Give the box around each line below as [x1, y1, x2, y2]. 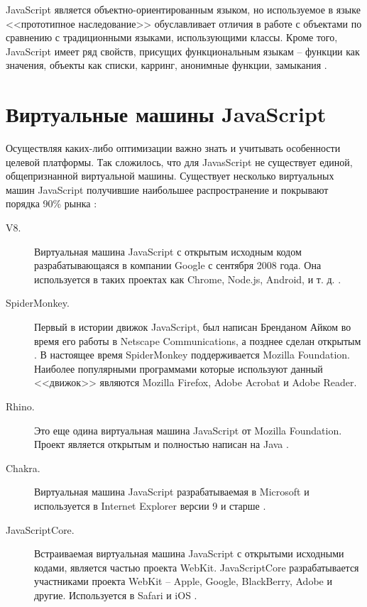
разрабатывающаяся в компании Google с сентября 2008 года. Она [34, 258, 322, 273]
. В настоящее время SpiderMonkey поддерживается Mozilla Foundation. [34, 347, 350, 362]
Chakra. [6, 460, 40, 475]
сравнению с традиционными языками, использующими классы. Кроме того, [6, 30, 338, 45]
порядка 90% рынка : [6, 196, 97, 211]
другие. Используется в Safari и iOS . [34, 587, 197, 602]
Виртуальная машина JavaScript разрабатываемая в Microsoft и [34, 484, 310, 499]
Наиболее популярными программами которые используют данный [34, 361, 323, 376]
